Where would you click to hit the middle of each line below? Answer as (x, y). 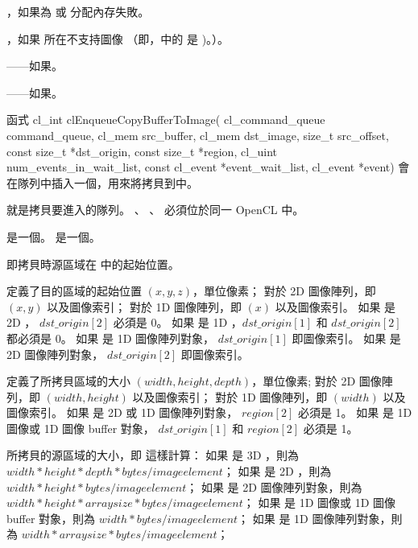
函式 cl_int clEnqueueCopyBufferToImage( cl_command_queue (166, 119)
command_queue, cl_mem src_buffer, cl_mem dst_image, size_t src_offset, (198, 135)
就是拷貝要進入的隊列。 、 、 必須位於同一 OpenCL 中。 (155, 210)
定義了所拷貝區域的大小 (68, 381)
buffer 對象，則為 (51, 518)
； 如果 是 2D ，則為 (277, 471)
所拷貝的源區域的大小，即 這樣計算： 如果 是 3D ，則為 (153, 455)
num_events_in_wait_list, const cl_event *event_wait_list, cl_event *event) (201, 167)
